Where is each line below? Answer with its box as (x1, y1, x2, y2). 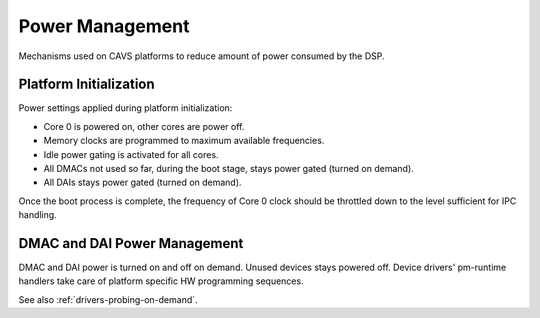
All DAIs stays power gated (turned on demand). (43, 176, 242, 189)
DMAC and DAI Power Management (18, 235, 244, 252)
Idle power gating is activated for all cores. (43, 148, 219, 160)
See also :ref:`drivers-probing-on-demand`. (18, 293, 199, 305)
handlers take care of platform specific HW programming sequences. (18, 275, 304, 287)
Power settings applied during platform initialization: (18, 102, 233, 114)
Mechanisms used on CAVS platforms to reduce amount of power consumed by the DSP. (18, 50, 385, 62)
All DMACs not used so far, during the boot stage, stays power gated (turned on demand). (43, 163, 414, 175)
